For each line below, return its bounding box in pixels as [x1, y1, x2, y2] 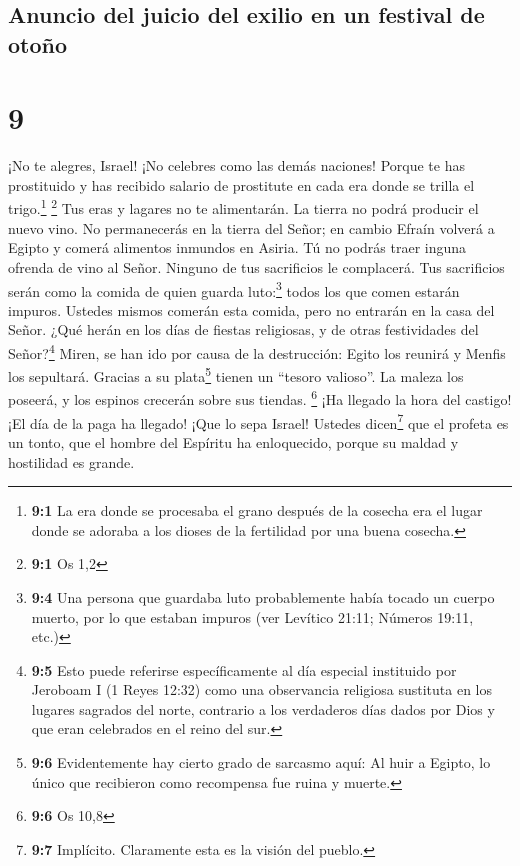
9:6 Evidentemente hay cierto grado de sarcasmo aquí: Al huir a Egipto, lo [31, 752, 491, 773]
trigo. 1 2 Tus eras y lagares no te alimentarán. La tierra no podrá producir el [8, 195, 479, 219]
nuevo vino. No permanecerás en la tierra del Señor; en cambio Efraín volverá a [8, 217, 495, 238]
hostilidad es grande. [8, 451, 135, 472]
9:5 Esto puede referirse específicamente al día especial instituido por [31, 659, 457, 680]
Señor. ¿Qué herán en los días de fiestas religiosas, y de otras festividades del [8, 319, 479, 340]
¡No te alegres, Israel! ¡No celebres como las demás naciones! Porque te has [8, 155, 465, 176]
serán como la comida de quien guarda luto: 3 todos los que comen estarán [8, 277, 460, 301]
